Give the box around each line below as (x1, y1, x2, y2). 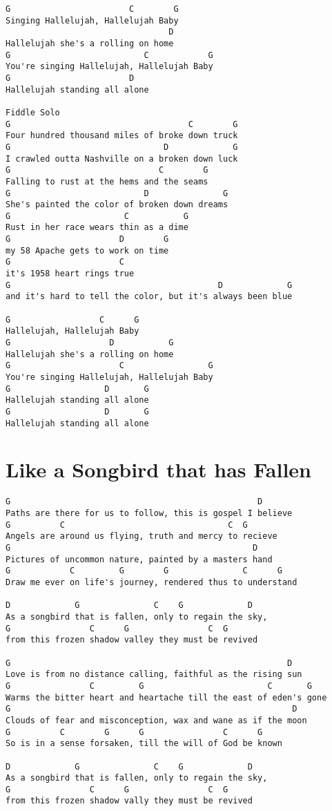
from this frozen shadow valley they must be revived (6, 635, 258, 645)
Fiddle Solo (6, 107, 60, 117)
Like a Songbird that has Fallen (6, 455, 311, 484)
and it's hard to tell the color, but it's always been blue (6, 292, 293, 302)
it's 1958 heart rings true (6, 269, 135, 279)
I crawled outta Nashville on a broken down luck (6, 153, 238, 164)
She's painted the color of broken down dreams (6, 200, 228, 210)
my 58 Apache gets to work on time (6, 245, 169, 256)
